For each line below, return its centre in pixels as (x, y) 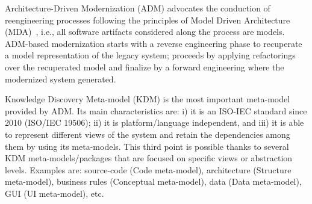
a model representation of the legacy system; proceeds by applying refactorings (150, 55)
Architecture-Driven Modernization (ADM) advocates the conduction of (138, 8)
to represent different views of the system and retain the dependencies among (148, 134)
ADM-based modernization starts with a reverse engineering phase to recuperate (154, 43)
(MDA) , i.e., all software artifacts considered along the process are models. (145, 32)
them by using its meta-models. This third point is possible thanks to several (147, 146)
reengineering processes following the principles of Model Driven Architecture (148, 20)
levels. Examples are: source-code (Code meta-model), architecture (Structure (148, 169)
